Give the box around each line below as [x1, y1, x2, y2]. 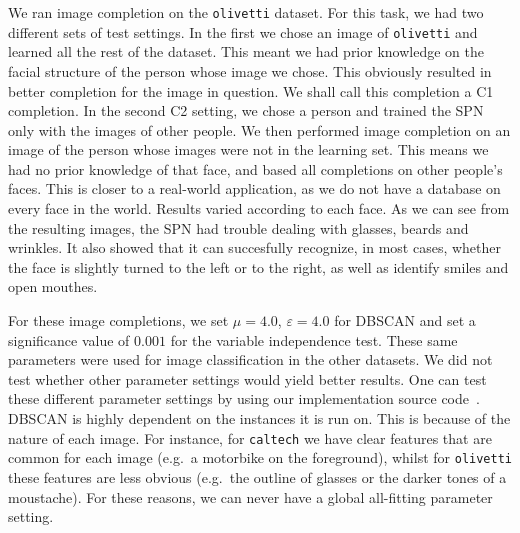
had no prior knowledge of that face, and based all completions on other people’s [8, 158, 503, 179]
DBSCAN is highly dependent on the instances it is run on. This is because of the [8, 408, 511, 428]
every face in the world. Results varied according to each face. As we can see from [8, 198, 510, 219]
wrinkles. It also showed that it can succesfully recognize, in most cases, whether [8, 237, 501, 258]
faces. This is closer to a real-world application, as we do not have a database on [8, 178, 501, 199]
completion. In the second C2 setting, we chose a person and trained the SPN [8, 100, 484, 121]
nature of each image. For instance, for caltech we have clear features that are [8, 427, 492, 448]
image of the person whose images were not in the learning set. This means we [8, 139, 489, 160]
